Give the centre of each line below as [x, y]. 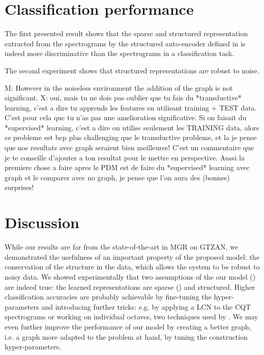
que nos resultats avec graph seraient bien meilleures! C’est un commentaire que [129, 147]
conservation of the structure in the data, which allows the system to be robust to [132, 267]
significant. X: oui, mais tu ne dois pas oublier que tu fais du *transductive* [123, 98]
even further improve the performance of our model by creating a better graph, [128, 326]
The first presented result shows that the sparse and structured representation [126, 33]
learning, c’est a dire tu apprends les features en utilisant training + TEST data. [131, 107]
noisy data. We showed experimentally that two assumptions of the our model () [130, 276]
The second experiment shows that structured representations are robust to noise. [132, 70]
